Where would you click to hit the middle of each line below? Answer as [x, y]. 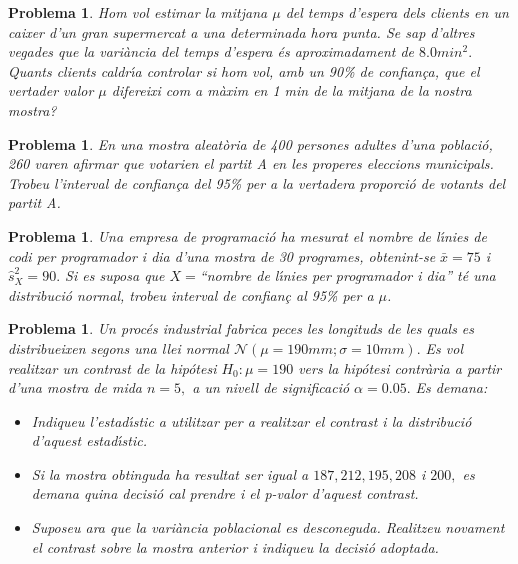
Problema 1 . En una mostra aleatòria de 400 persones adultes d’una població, [250, 143]
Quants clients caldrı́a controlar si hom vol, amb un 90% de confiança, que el [244, 70]
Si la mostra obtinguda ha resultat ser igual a [170, 473]
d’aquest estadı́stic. [89, 440]
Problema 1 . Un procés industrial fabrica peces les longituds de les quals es [241, 328]
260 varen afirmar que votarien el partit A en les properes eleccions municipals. [251, 163]
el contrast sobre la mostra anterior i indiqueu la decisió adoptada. [235, 546]
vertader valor [51, 90]
